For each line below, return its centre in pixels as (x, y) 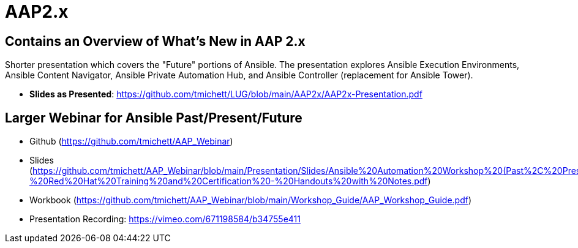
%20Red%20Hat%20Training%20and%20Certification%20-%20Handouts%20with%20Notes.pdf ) (230, 181)
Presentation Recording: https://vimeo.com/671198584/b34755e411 (165, 219)
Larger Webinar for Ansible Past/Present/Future (154, 118)
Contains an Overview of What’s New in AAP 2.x (155, 41)
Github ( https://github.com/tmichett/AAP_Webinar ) (131, 141)
